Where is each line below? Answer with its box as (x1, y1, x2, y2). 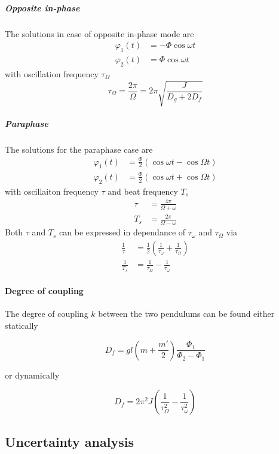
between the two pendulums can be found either (98, 307, 275, 320)
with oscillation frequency (5, 67, 99, 80)
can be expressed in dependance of (59, 226, 186, 238)
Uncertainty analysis (5, 432, 134, 450)
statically (5, 319, 38, 331)
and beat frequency (108, 184, 178, 197)
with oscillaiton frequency (5, 184, 99, 197)
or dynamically (5, 368, 60, 381)
